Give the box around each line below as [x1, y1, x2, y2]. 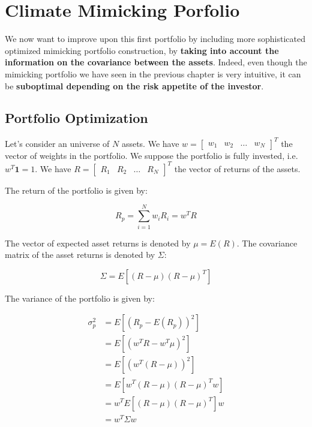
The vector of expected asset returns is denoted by [5, 236, 191, 249]
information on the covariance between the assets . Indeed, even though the [5, 56, 307, 68]
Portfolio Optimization [5, 109, 148, 127]
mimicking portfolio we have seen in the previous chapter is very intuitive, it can [5, 67, 301, 80]
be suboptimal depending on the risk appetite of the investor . [5, 79, 264, 92]
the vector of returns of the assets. [174, 162, 301, 175]
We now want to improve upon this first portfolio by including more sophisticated [5, 32, 306, 45]
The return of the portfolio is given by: [5, 184, 148, 196]
